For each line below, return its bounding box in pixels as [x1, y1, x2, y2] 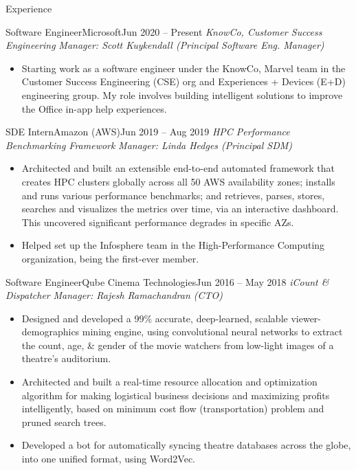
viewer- [291, 311, 321, 325]
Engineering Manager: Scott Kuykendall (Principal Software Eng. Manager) [5, 38, 324, 52]
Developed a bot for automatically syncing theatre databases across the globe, [21, 438, 351, 452]
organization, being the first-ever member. [21, 251, 199, 265]
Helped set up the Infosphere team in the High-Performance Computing [21, 238, 325, 252]
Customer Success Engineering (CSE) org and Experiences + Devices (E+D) [21, 74, 346, 89]
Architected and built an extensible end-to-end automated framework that [21, 161, 335, 175]
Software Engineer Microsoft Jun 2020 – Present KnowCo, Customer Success [5, 24, 322, 38]
